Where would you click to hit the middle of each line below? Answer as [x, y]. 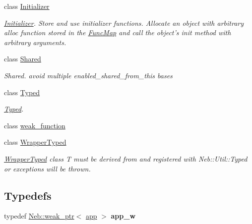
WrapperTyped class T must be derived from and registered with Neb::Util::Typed [126, 158]
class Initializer [27, 6]
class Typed [22, 92]
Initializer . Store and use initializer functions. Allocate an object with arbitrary [124, 23]
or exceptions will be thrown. [47, 168]
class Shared [23, 59]
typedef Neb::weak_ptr [39, 216]
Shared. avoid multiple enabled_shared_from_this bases [88, 75]
